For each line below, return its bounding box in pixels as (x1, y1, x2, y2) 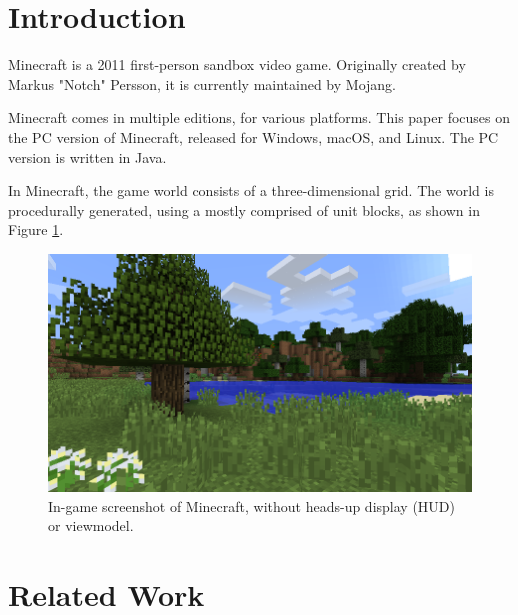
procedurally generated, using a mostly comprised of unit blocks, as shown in (8, 199, 480, 220)
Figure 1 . (8, 219, 64, 240)
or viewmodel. (48, 515, 134, 536)
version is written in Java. (8, 146, 167, 167)
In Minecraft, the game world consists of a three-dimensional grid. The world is (8, 180, 494, 201)
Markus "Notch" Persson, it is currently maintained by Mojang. (8, 73, 396, 94)
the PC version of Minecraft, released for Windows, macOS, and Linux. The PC (8, 126, 499, 147)
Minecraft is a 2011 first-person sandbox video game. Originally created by (8, 54, 466, 75)
